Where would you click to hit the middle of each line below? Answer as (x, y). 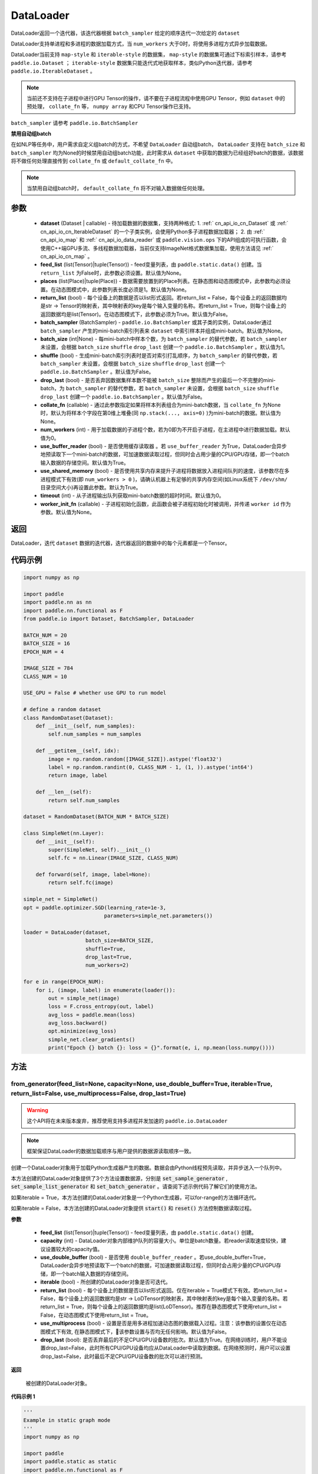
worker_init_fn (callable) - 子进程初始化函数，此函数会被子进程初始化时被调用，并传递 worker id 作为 (165, 504)
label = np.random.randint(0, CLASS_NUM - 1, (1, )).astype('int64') (150, 767)
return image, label (78, 776)
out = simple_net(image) (84, 998)
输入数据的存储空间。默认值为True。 (85, 462)
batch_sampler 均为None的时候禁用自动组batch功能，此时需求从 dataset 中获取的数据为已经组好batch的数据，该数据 (157, 153)
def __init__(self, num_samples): (85, 726)
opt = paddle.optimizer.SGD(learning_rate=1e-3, (95, 907)
